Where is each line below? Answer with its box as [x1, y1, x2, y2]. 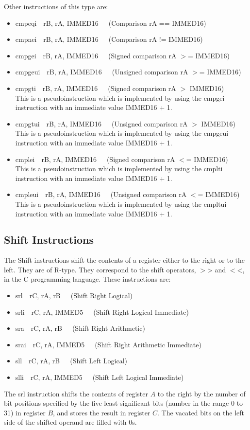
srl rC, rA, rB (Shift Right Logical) [15, 290, 133, 301]
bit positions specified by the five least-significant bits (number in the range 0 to [4, 398, 243, 408]
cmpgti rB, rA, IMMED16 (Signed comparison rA [15, 83, 176, 93]
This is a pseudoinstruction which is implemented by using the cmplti [15, 163, 223, 174]
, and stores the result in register [53, 407, 150, 417]
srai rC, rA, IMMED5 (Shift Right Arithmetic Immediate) [15, 339, 201, 349]
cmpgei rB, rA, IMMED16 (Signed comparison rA [15, 50, 177, 60]
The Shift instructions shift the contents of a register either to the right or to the [4, 255, 245, 265]
